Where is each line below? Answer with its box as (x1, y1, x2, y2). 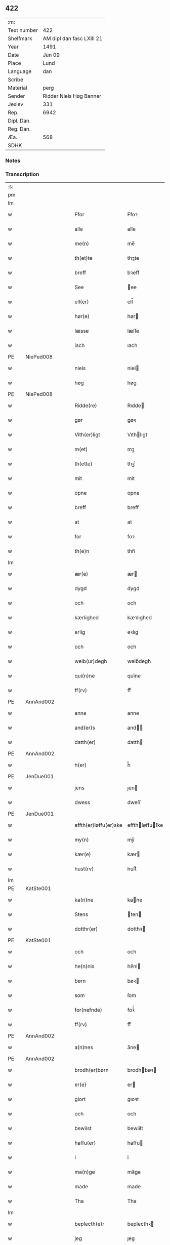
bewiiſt (127, 1125, 143, 1132)
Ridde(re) (74, 402, 97, 409)
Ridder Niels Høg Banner (42, 92, 102, 99)
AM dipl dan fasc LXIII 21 (42, 35, 103, 42)
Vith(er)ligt (74, 431, 100, 438)
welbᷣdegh (127, 658, 151, 665)
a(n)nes (74, 1044, 94, 1051)
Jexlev (8, 101, 24, 108)
